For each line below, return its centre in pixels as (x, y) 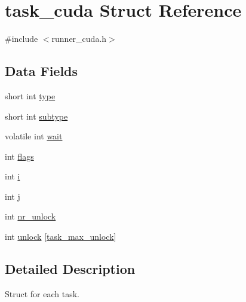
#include (21, 39)
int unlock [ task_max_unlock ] (61, 237)
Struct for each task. (42, 293)
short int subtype (36, 116)
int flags (19, 156)
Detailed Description (70, 269)
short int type (30, 95)
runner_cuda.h (79, 39)
